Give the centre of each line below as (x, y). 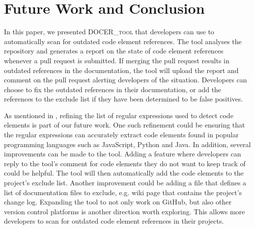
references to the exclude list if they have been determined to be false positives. (124, 99)
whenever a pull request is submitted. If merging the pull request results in (117, 60)
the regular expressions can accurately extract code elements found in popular (121, 135)
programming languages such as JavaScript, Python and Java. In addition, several (127, 144)
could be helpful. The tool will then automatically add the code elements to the (124, 173)
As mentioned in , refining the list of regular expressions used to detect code (119, 115)
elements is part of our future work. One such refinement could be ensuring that (125, 125)
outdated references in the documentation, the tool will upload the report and (121, 70)
